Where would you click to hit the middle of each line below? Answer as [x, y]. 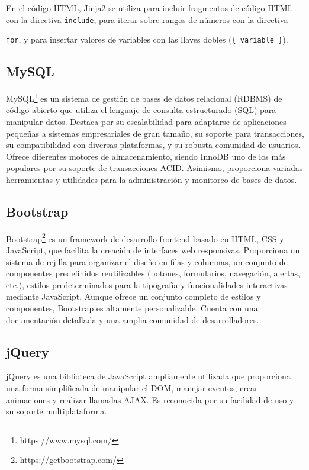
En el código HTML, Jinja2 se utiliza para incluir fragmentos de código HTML [149, 8]
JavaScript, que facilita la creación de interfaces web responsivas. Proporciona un [153, 250]
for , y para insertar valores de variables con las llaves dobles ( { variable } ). [147, 39]
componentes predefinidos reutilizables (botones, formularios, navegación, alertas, [153, 273]
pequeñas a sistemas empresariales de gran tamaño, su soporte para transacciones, [155, 133]
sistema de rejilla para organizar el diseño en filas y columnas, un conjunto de [147, 261]
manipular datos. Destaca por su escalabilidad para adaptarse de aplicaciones [146, 121]
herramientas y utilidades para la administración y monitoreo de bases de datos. [152, 179]
